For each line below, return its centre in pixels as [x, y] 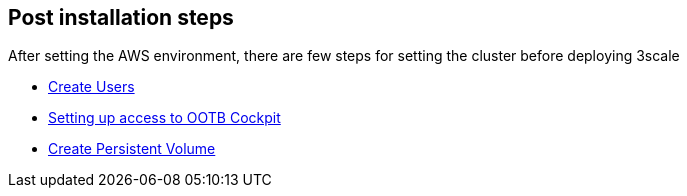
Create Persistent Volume [132, 149]
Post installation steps [121, 17]
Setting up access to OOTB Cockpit [164, 118]
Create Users [91, 87]
